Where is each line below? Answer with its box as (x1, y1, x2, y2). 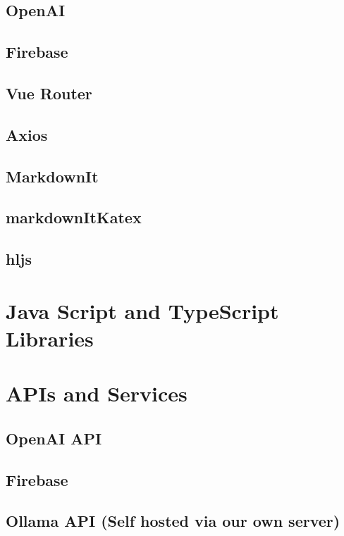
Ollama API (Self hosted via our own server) (6, 510, 340, 532)
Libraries (6, 323, 94, 352)
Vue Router (6, 82, 92, 104)
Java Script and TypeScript (6, 296, 279, 325)
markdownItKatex (6, 206, 142, 228)
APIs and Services (6, 379, 188, 408)
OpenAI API (6, 427, 102, 449)
